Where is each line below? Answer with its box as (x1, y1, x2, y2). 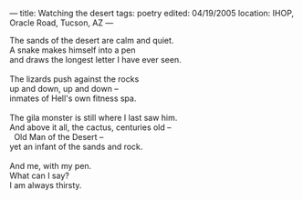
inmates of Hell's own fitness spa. (9, 93, 137, 104)
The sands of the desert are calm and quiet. (9, 35, 174, 45)
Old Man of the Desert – (13, 132, 104, 142)
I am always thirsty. (9, 180, 82, 190)
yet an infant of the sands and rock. (9, 141, 143, 152)
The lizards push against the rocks (9, 74, 140, 85)
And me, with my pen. (9, 161, 92, 171)
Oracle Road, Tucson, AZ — (9, 17, 114, 28)
